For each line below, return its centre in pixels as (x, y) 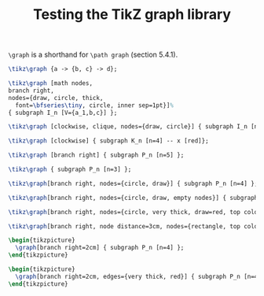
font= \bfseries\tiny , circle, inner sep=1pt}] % (95, 105)
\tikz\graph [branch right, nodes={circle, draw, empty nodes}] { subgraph (133, 198)
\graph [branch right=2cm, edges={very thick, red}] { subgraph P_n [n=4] (138, 276)
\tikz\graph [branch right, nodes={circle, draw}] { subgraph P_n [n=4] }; (133, 183)
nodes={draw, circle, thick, (56, 98)
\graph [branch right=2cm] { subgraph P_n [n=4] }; (100, 248)
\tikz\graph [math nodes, (50, 83)
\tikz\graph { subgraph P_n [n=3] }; (70, 170)
